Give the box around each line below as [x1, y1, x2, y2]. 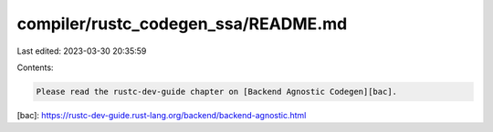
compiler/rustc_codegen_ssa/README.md [16, 14, 348, 34]
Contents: [16, 62, 54, 73]
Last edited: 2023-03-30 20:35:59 [16, 46, 147, 56]
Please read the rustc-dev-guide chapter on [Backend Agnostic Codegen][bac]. [36, 86, 397, 96]
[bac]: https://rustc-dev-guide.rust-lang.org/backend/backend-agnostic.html [16, 109, 307, 120]
